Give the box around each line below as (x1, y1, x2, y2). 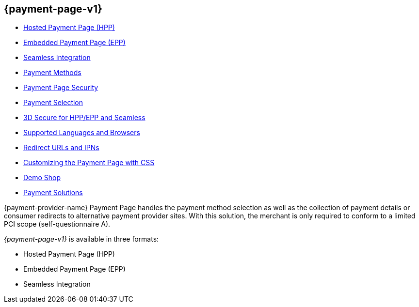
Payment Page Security (23, 83, 98, 92)
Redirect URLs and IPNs (23, 143, 99, 152)
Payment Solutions (23, 188, 83, 197)
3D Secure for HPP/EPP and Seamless (23, 113, 145, 122)
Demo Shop (23, 173, 61, 182)
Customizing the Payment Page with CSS (23, 158, 155, 167)
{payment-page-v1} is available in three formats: (4, 235, 159, 244)
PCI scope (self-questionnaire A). (4, 220, 111, 229)
